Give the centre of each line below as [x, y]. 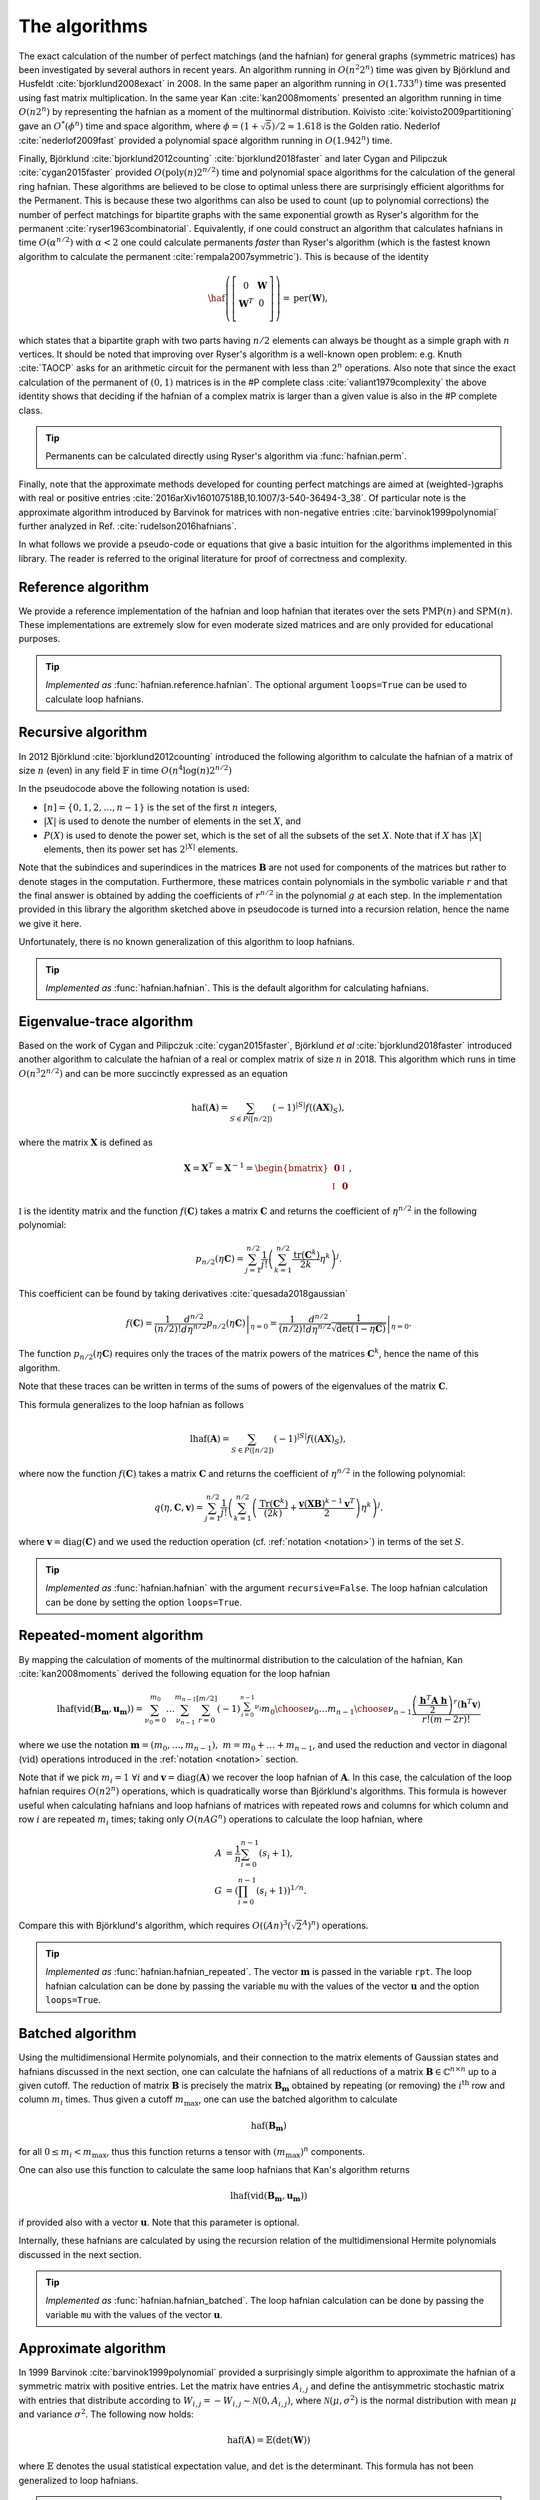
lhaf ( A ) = [209, 1438]
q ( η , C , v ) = [179, 1507]
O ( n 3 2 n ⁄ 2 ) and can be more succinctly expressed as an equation [153, 1072]
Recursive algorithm [83, 732]
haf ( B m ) [268, 2127]
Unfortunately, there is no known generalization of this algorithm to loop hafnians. [186, 942]
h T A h [433, 1699]
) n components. [332, 2151]
